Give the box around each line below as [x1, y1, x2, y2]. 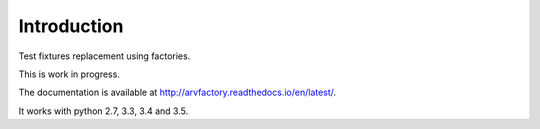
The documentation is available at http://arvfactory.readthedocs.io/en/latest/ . [18, 86, 337, 99]
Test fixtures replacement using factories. [18, 50, 191, 62]
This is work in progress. [18, 68, 120, 80]
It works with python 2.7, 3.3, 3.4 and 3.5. [18, 105, 189, 117]
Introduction [18, 15, 124, 37]
